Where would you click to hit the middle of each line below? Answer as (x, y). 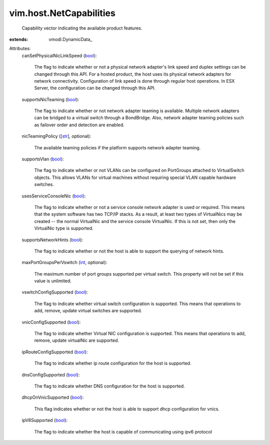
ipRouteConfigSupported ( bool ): (55, 352)
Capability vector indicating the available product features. (82, 28)
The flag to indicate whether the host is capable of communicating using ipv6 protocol (123, 431)
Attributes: (20, 49)
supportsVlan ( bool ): (43, 159)
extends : (19, 39)
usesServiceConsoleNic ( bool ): (54, 196)
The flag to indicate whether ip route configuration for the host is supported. (113, 363)
